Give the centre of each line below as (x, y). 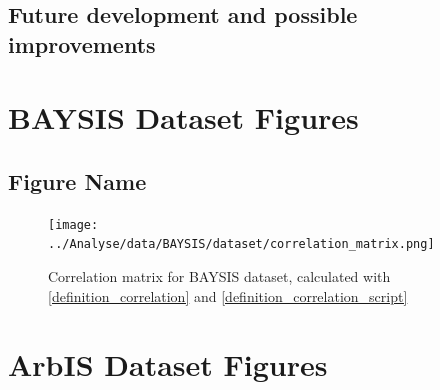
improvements (82, 43)
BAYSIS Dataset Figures (183, 117)
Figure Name (77, 180)
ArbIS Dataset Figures (168, 364)
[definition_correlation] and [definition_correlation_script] (228, 295)
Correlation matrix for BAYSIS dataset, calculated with (219, 276)
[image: (73, 224)
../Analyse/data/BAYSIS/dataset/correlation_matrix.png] (241, 244)
